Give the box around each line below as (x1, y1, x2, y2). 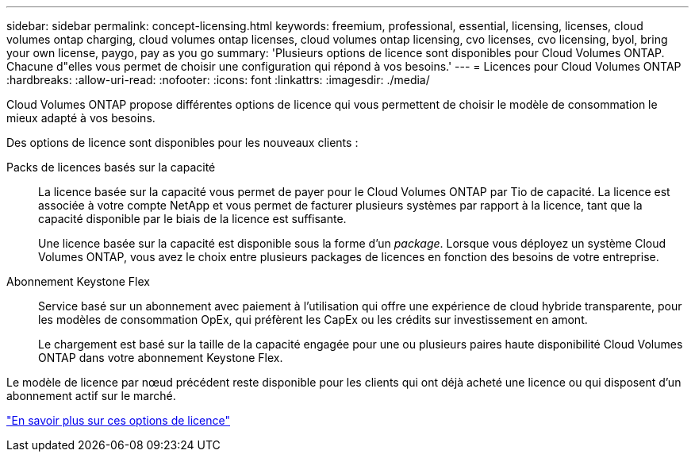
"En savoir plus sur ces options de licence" (6, 414, 231, 427)
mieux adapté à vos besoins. (6, 111, 156, 125)
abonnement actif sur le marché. (6, 389, 176, 402)
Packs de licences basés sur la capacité (6, 160, 216, 174)
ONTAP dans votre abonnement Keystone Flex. (38, 351, 283, 364)
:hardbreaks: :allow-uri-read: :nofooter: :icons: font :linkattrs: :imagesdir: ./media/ (6, 73, 430, 87)
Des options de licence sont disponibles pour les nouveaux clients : (6, 136, 359, 149)
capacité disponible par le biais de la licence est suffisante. (38, 212, 347, 225)
